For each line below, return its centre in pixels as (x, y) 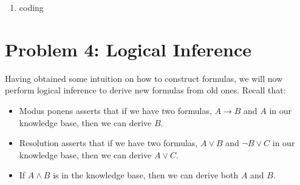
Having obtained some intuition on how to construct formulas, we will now (144, 78)
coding (31, 7)
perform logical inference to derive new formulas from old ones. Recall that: (145, 90)
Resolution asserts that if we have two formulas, (108, 143)
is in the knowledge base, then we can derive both (146, 175)
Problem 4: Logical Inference (128, 49)
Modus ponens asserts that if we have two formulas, (115, 110)
